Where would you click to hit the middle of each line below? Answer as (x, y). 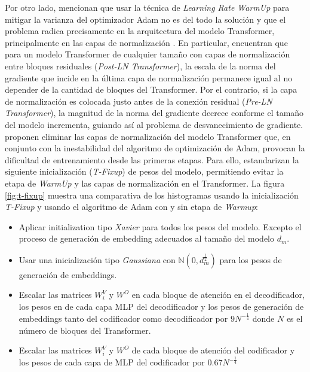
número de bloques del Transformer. (85, 330)
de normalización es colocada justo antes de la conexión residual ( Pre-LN (139, 101)
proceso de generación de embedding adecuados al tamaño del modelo (147, 238)
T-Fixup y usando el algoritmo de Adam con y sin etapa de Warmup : (131, 207)
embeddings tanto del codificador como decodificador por (123, 318)
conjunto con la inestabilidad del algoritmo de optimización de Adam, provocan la (155, 148)
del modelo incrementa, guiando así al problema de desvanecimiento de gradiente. (154, 124)
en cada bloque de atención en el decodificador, (218, 295)
